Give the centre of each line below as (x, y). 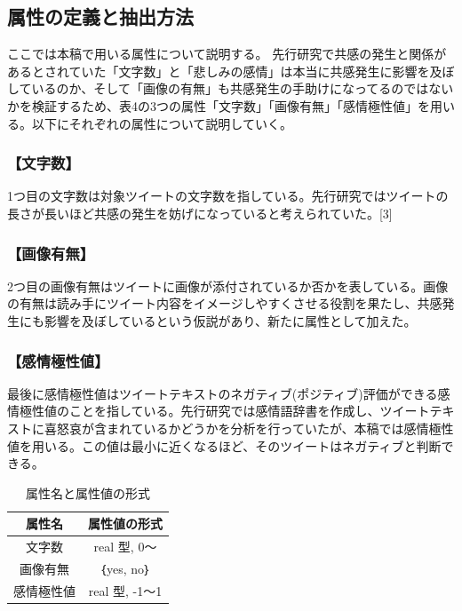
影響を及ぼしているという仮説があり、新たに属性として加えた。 (230, 320)
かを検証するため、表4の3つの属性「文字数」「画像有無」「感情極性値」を (219, 105)
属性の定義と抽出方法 (100, 16)
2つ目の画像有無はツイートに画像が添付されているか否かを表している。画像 (228, 286)
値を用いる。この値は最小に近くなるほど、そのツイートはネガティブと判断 (224, 445)
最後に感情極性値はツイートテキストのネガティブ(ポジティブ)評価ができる (223, 393)
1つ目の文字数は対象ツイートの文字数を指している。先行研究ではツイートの (228, 196)
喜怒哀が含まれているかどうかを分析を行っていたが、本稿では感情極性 (249, 428)
